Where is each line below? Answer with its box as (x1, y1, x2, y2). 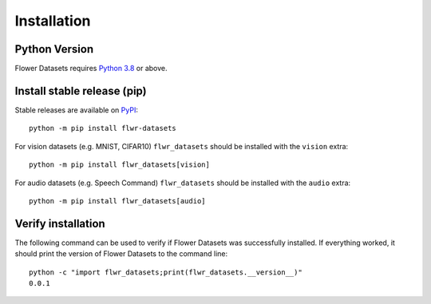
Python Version (14, 42, 94, 56)
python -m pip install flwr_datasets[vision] (29, 160, 211, 169)
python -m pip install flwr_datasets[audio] (29, 196, 207, 205)
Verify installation (14, 216, 105, 231)
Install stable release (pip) (14, 84, 147, 97)
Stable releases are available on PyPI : (14, 105, 139, 115)
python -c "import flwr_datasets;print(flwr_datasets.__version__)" (29, 267, 302, 277)
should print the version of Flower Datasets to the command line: (14, 249, 227, 259)
